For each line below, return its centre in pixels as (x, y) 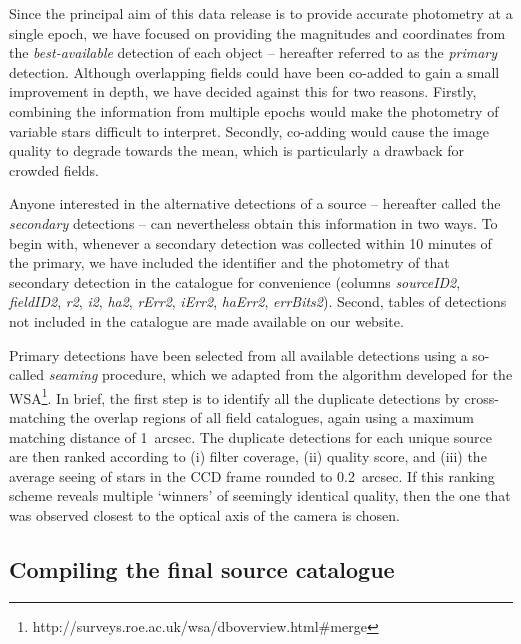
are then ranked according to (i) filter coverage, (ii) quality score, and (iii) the (248, 456)
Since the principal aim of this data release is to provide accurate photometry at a (261, 13)
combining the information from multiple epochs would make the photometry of (254, 110)
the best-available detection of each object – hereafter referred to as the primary (253, 52)
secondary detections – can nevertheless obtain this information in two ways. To (253, 222)
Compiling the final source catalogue (202, 568)
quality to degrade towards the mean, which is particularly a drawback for (237, 150)
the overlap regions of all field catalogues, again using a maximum (272, 416)
